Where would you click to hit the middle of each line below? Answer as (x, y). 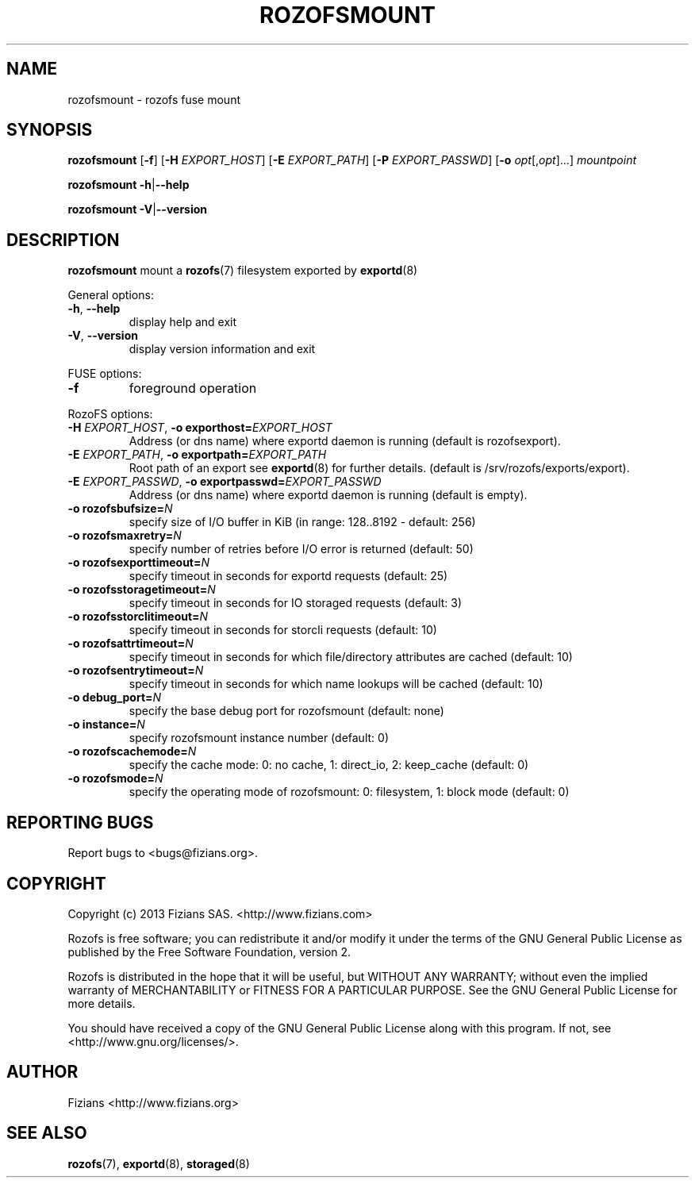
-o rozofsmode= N (115, 778)
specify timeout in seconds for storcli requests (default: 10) (283, 630)
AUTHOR (42, 1072)
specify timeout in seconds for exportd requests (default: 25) (288, 576)
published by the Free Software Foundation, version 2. (209, 951)
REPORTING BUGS (80, 822)
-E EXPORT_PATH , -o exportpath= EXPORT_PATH (197, 455)
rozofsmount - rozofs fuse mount (154, 99)
